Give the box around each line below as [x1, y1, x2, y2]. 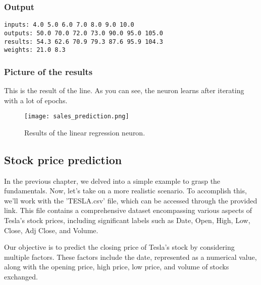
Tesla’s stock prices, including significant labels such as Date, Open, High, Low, [4, 215, 250, 226]
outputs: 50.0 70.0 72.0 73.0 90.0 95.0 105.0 [4, 29, 163, 37]
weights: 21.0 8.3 [4, 46, 66, 54]
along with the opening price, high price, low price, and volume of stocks [4, 261, 229, 272]
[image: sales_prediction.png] [24, 113, 129, 120]
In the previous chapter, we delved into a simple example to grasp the [4, 175, 221, 186]
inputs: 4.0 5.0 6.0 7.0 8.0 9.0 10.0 [4, 21, 134, 29]
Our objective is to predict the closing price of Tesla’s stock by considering [4, 242, 235, 252]
